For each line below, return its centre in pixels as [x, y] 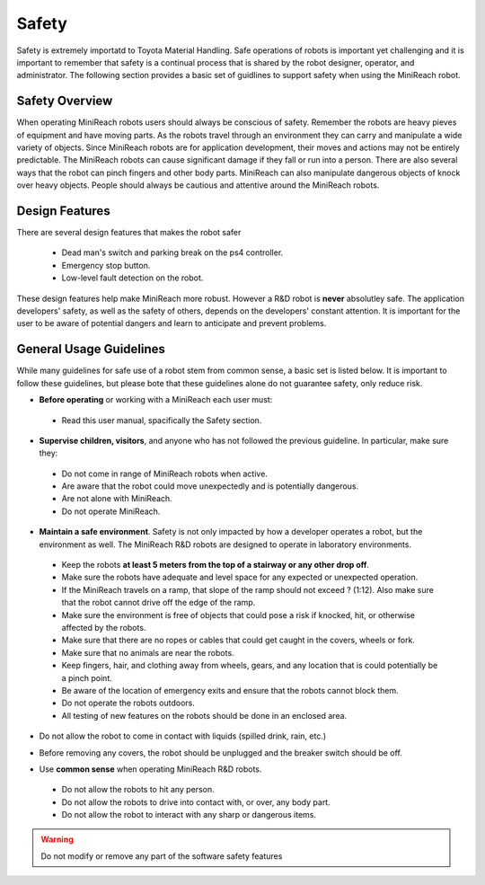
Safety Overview [65, 101]
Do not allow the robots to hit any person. [138, 790]
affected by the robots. [104, 627]
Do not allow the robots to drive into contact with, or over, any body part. [196, 802]
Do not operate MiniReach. [111, 511]
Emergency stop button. [106, 265]
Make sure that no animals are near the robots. [148, 652]
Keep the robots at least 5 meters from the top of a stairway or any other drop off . [216, 565]
